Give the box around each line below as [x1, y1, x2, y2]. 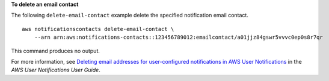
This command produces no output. [11, 47, 100, 54]
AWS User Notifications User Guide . [11, 66, 100, 74]
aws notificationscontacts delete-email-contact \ [22, 26, 174, 32]
